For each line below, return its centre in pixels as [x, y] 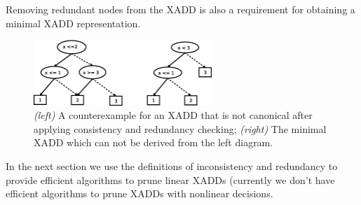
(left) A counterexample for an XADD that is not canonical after [173, 115]
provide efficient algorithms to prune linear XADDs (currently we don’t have [170, 179]
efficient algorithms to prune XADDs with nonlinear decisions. [139, 193]
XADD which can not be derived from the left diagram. [154, 142]
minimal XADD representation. [73, 23]
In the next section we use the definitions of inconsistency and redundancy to [172, 165]
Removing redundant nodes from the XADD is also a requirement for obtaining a [180, 9]
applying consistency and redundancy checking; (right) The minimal [180, 128]
